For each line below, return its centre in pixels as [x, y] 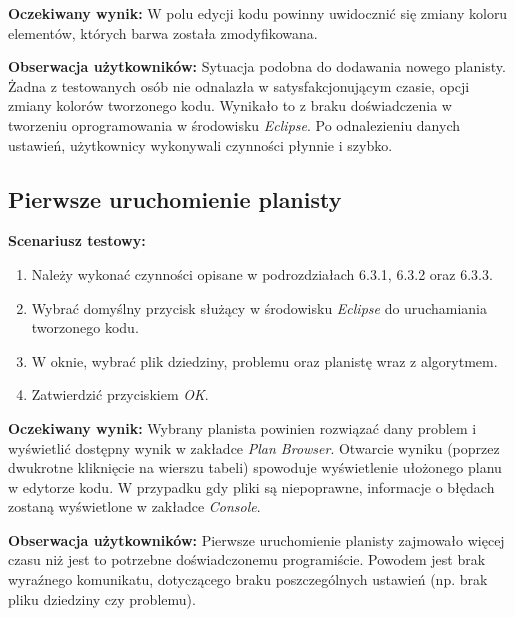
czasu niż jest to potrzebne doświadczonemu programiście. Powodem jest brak [247, 559]
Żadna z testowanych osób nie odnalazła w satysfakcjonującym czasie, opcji [239, 85]
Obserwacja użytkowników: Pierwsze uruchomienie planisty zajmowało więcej [256, 539]
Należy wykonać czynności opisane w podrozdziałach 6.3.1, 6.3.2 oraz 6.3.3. [262, 273]
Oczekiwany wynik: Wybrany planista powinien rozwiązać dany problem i [242, 427]
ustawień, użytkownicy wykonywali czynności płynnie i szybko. [200, 144]
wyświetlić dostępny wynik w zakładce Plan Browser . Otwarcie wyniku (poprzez [254, 447]
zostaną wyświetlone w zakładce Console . [134, 506]
